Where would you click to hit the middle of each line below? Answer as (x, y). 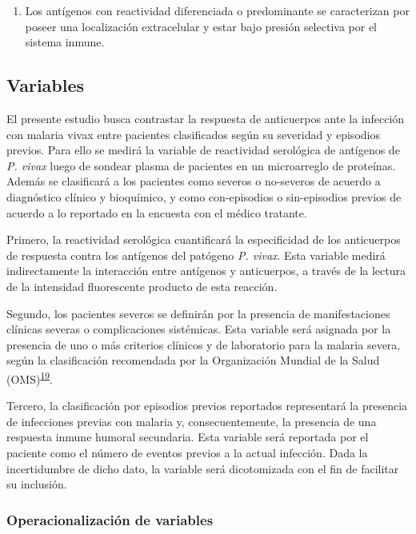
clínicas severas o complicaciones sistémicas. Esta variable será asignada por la (199, 329)
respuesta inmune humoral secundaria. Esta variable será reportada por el (188, 437)
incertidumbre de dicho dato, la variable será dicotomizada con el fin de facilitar (203, 468)
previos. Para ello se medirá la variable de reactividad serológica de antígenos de (203, 150)
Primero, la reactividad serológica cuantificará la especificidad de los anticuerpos (204, 239)
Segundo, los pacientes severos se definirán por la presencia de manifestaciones (198, 313)
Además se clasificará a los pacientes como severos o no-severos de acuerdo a (194, 181)
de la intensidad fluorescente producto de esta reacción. (142, 286)
